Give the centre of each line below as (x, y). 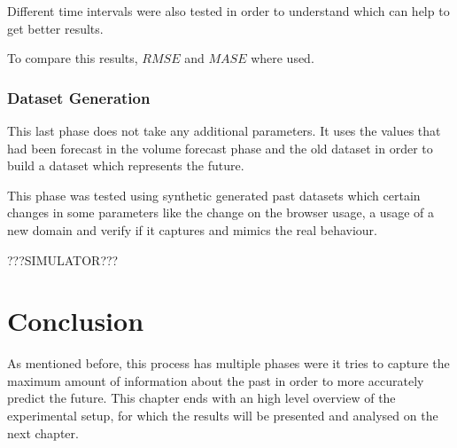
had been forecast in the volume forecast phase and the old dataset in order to (220, 148)
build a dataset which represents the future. (126, 165)
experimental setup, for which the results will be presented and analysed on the (223, 416)
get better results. (55, 28)
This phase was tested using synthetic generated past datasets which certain (214, 195)
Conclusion (76, 321)
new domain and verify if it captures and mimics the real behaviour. (192, 229)
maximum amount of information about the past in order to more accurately (216, 380)
